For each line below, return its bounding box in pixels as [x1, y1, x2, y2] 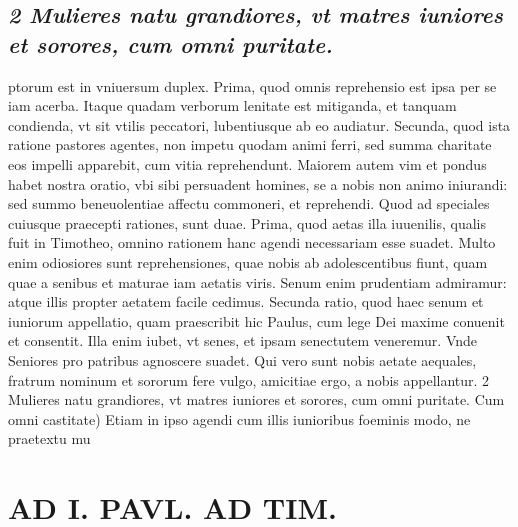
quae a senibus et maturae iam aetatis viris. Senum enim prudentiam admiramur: [8, 271, 507, 292]
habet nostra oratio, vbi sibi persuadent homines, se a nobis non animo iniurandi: [8, 173, 508, 194]
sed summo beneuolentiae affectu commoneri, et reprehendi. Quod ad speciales [8, 193, 490, 214]
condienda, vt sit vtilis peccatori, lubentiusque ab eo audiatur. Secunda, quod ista [8, 114, 511, 135]
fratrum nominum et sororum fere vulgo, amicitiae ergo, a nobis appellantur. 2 [8, 369, 490, 390]
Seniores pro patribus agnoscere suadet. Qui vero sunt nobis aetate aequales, [8, 349, 477, 370]
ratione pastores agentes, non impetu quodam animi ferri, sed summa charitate [8, 134, 492, 155]
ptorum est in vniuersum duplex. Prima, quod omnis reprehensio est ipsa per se [8, 75, 497, 96]
